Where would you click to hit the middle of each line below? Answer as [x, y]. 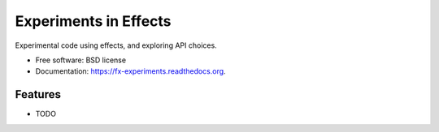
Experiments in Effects [93, 21]
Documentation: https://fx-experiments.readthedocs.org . [131, 71]
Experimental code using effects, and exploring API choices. [116, 45]
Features [38, 94]
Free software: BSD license [80, 60]
